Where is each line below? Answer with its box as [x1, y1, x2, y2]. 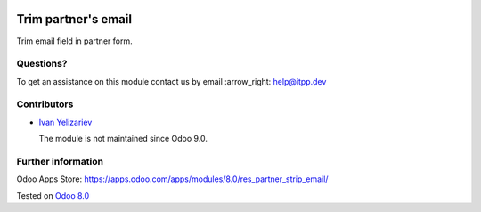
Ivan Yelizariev [38, 117, 93, 127]
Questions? [16, 58, 68, 70]
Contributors [16, 98, 74, 110]
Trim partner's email [16, 12, 133, 27]
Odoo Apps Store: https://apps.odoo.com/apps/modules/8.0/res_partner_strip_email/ [16, 174, 329, 184]
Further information [16, 155, 104, 167]
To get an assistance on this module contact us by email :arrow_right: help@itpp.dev [16, 76, 327, 86]
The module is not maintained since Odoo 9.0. [38, 134, 208, 144]
